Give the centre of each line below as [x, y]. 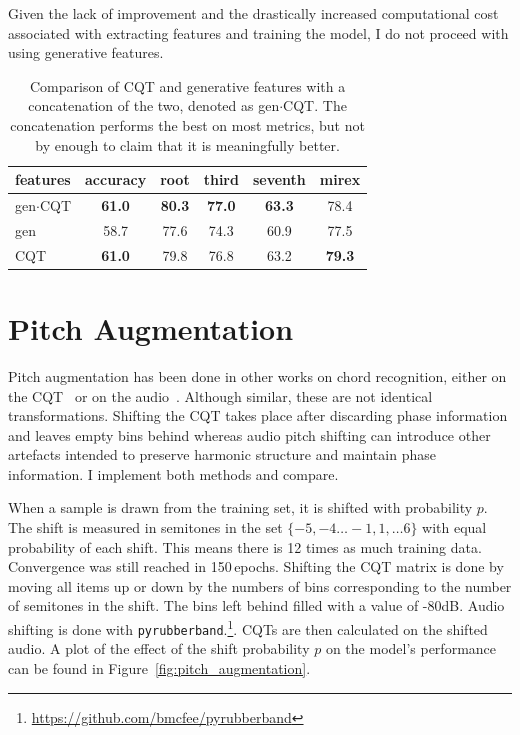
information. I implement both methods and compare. [173, 473]
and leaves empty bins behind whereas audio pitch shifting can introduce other [249, 434]
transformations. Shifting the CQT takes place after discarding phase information [258, 415]
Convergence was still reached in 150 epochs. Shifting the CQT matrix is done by [256, 566]
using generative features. [86, 52]
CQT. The [315, 105]
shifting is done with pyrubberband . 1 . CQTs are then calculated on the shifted [248, 627]
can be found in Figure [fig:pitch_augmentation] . [159, 667]
